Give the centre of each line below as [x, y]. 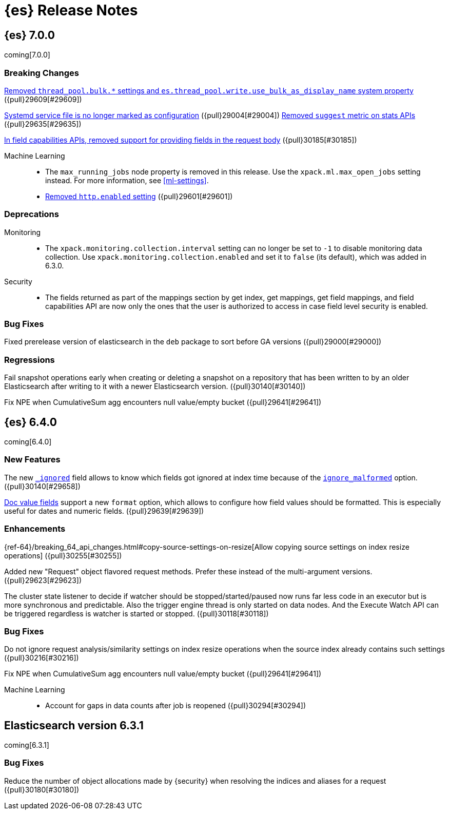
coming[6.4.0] [28, 442]
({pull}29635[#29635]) [43, 124]
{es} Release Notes [71, 10]
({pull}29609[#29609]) [43, 99]
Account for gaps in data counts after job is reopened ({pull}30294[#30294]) [176, 706]
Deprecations [32, 214]
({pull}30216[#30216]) [42, 658]
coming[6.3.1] [27, 745]
